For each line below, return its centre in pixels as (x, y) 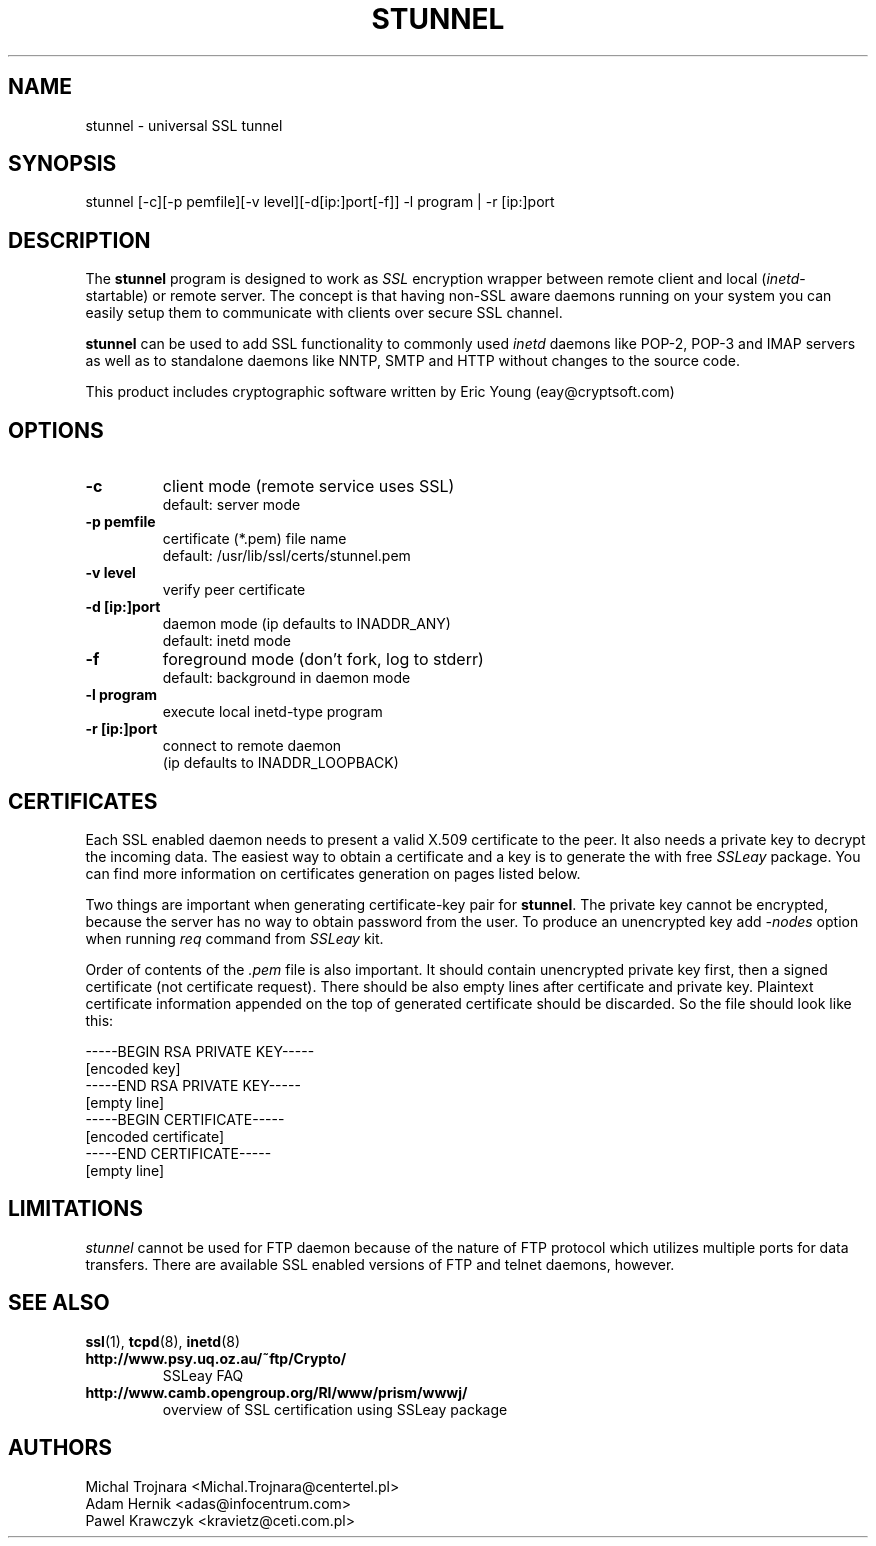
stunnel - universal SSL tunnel (184, 125)
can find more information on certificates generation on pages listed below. (333, 873)
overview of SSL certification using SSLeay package (335, 1409)
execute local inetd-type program (272, 712)
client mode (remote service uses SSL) (308, 486)
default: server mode (231, 505)
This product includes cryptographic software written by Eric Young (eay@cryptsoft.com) (380, 392)
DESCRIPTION (79, 240)
